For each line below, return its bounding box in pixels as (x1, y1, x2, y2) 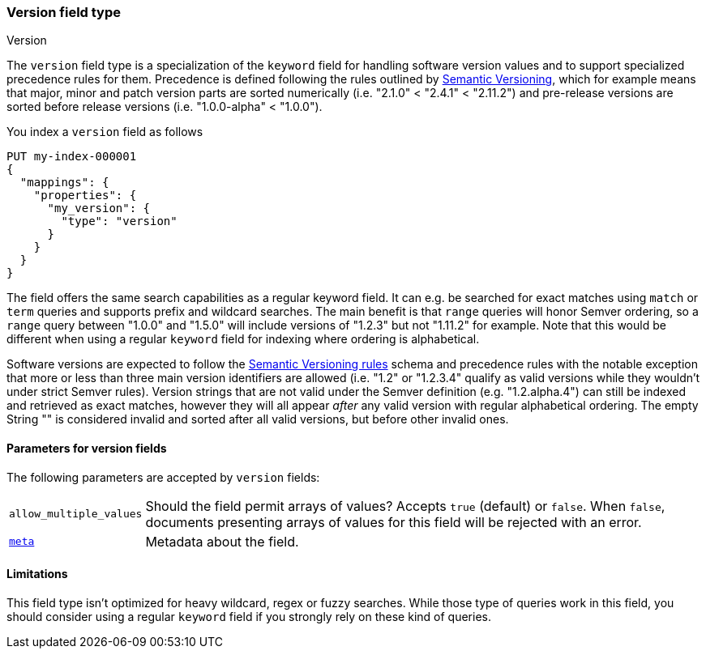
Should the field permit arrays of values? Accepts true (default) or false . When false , (145, 497, 665, 514)
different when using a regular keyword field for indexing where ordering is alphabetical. (6, 332, 480, 347)
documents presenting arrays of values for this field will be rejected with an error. (145, 513, 642, 530)
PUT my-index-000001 (6, 150, 137, 164)
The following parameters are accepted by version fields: (6, 470, 320, 484)
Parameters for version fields (6, 440, 167, 455)
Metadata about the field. (145, 533, 299, 550)
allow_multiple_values (9, 508, 143, 521)
